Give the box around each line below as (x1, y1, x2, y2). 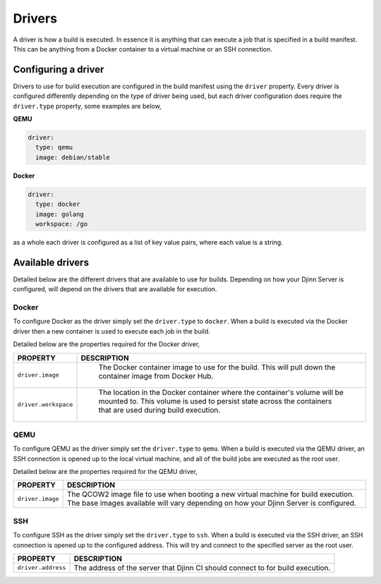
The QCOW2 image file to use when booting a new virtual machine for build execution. (67, 489, 354, 499)
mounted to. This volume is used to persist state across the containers (98, 396, 332, 406)
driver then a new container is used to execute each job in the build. (13, 327, 211, 335)
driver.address (17, 564, 66, 571)
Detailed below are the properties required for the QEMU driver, (13, 468, 198, 476)
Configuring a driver (13, 63, 104, 75)
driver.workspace (17, 401, 73, 408)
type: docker (35, 200, 80, 208)
